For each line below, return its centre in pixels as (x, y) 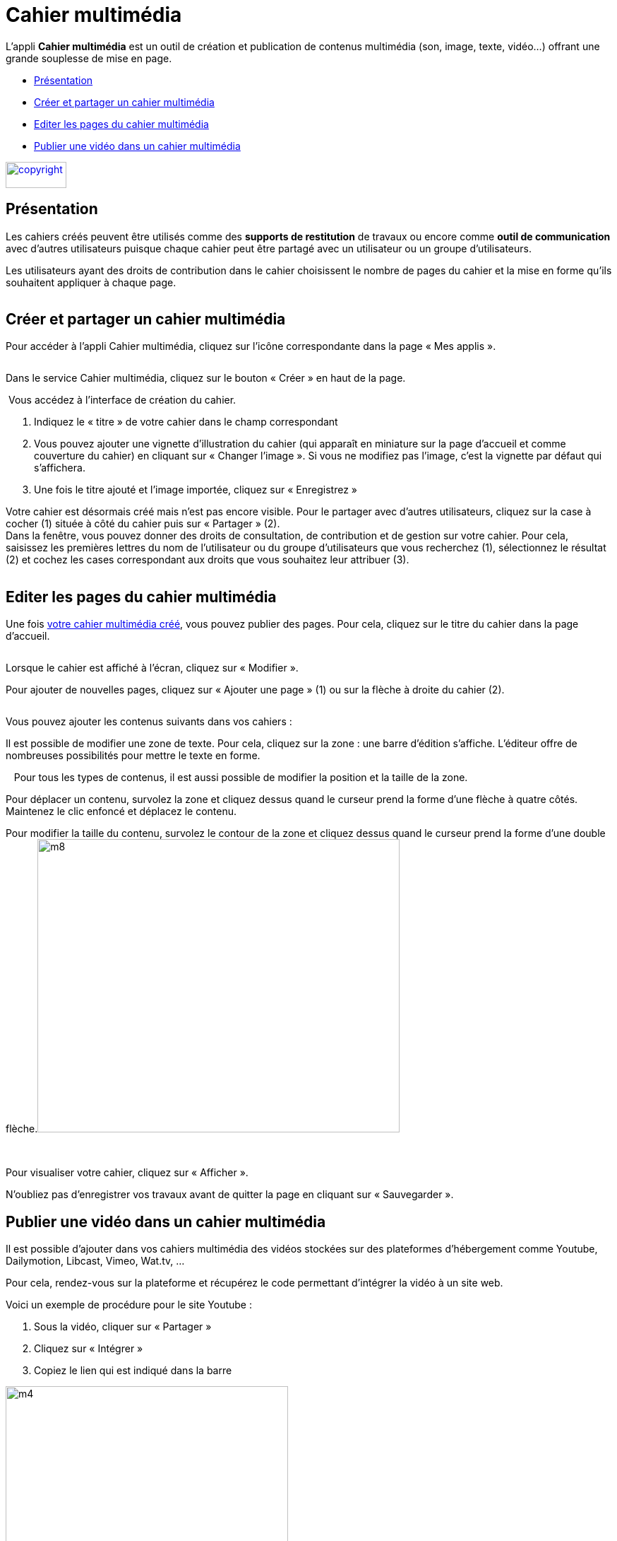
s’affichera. (60, 468)
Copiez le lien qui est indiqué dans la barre (133, 1371)
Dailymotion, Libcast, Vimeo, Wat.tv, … (95, 1261)
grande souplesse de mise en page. (89, 58)
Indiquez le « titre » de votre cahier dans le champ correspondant (186, 422)
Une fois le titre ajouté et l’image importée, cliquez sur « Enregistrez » (196, 490)
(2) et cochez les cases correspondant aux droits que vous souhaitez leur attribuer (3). (208, 560)
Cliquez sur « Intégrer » (89, 1349)
